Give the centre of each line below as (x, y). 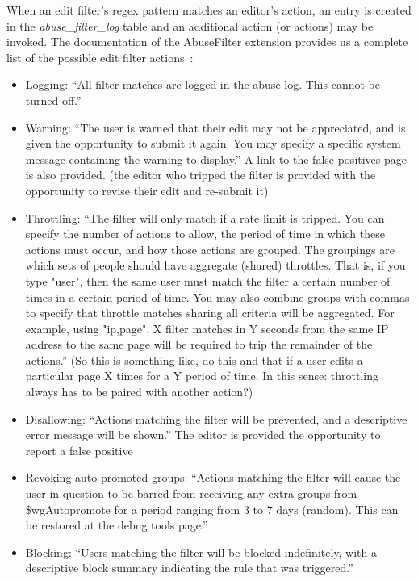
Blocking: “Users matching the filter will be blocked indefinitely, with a (201, 552)
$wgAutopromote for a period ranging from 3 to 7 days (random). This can (212, 509)
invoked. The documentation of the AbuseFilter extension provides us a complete (207, 42)
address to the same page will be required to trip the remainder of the (199, 344)
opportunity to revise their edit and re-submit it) (147, 190)
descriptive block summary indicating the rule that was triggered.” (189, 568)
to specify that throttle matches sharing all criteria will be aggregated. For (210, 313)
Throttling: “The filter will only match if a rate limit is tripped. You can (205, 217)
